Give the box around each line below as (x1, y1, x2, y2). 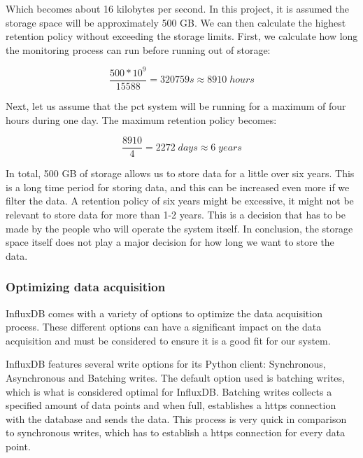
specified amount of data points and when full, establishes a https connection (6, 398, 336, 412)
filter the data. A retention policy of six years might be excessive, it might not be (6, 193, 354, 208)
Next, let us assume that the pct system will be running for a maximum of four (6, 98, 346, 113)
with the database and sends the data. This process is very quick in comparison (6, 411, 347, 426)
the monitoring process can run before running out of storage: (6, 42, 271, 57)
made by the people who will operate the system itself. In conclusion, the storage (6, 221, 353, 235)
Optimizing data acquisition (6, 278, 166, 296)
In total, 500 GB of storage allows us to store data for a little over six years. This (6, 166, 355, 181)
